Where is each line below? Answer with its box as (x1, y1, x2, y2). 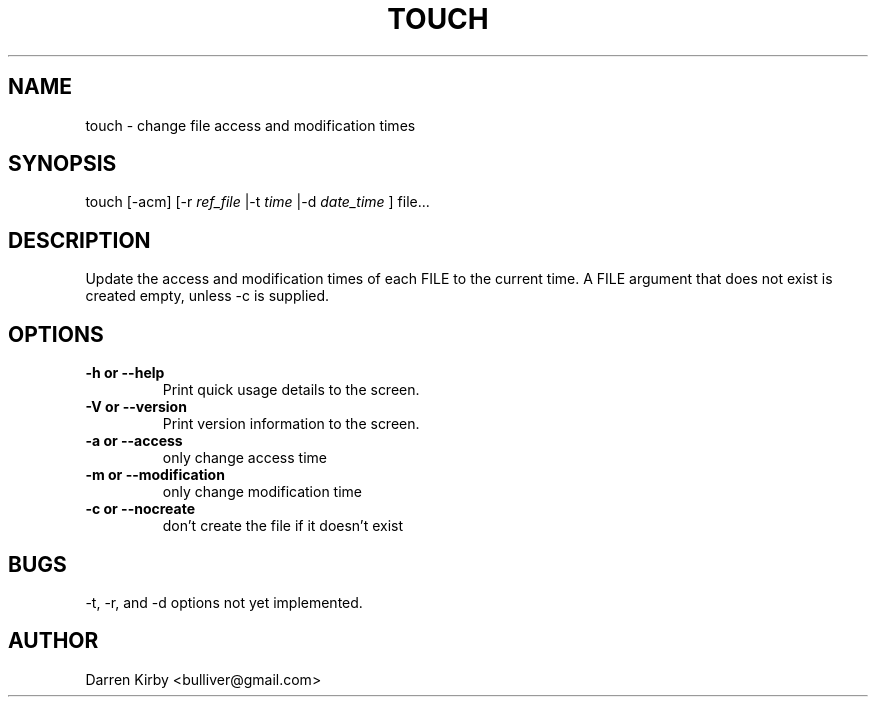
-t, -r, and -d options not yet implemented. (85, 593, 363, 611)
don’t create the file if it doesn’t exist (162, 517, 404, 535)
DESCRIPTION (8, 227, 151, 253)
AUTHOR (8, 628, 99, 654)
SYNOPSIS (8, 151, 117, 177)
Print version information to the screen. (162, 415, 420, 433)
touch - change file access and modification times (85, 116, 416, 134)
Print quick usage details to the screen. (162, 381, 420, 399)
